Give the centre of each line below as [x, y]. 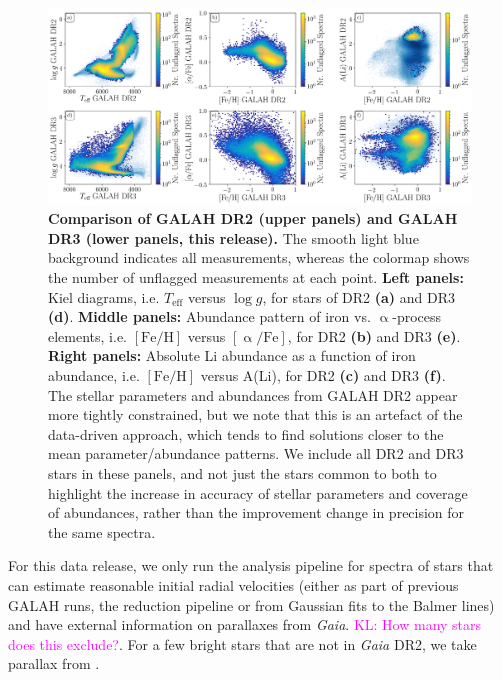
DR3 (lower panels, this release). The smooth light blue [233, 237]
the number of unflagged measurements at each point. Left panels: [256, 277]
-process [417, 316]
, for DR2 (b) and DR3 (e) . [374, 335]
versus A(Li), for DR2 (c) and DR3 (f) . [323, 375]
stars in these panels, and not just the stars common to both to [242, 472]
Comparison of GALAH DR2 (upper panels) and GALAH [253, 218]
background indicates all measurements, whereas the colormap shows [259, 257]
